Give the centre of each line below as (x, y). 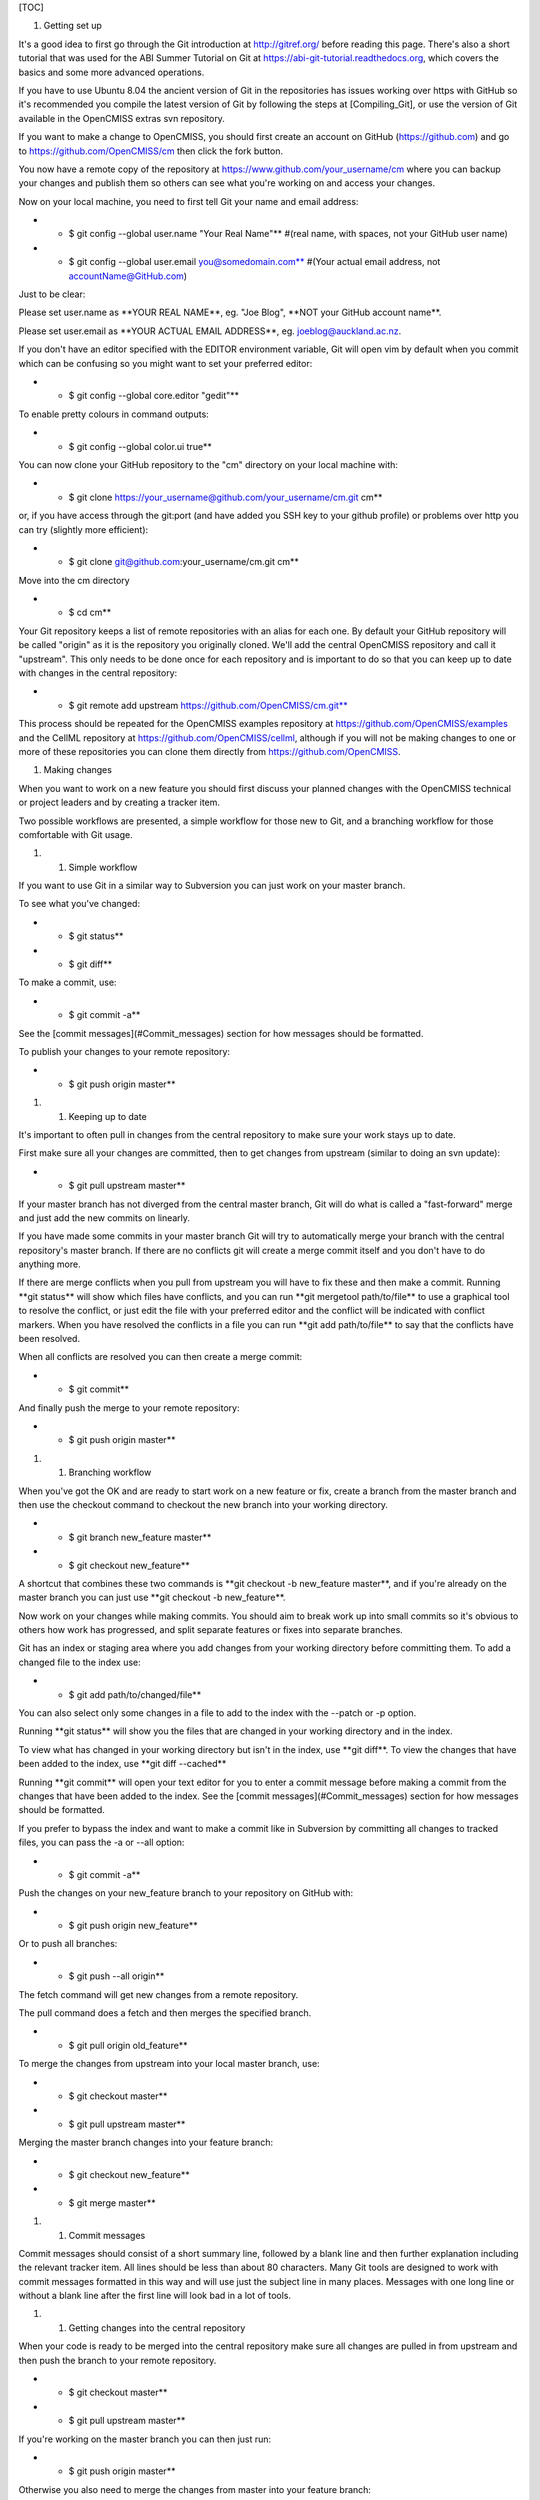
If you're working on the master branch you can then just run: (145, 2439)
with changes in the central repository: (98, 673)
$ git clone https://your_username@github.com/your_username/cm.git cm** (225, 497)
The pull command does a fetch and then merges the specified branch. (165, 2013)
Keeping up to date (107, 1116)
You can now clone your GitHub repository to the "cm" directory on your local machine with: (208, 464)
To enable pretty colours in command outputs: (113, 414)
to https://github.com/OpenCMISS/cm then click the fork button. (151, 151)
